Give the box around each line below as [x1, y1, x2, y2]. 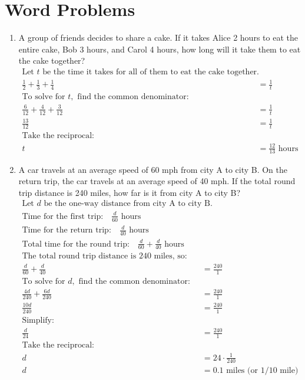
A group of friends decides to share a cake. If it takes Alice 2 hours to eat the [18, 31, 298, 44]
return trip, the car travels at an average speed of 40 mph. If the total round [18, 175, 296, 187]
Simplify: [22, 316, 54, 325]
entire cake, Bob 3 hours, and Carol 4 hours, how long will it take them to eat [18, 42, 301, 55]
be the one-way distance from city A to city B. [44, 199, 213, 208]
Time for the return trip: [22, 226, 111, 235]
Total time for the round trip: [22, 240, 130, 248]
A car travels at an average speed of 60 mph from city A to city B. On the [18, 163, 288, 175]
